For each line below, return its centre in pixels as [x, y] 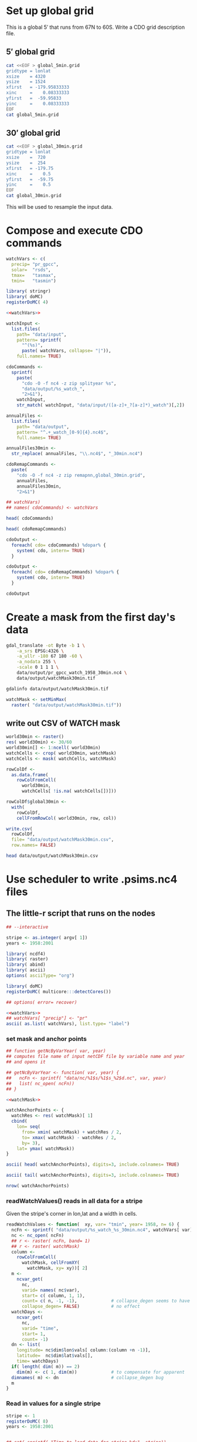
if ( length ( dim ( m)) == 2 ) [46, 1366]
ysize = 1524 [26, 82]
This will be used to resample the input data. [60, 207]
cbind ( [19, 1121]
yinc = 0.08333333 [38, 104]
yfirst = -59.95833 [34, 98]
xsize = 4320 [26, 76]
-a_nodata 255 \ [37, 662]
